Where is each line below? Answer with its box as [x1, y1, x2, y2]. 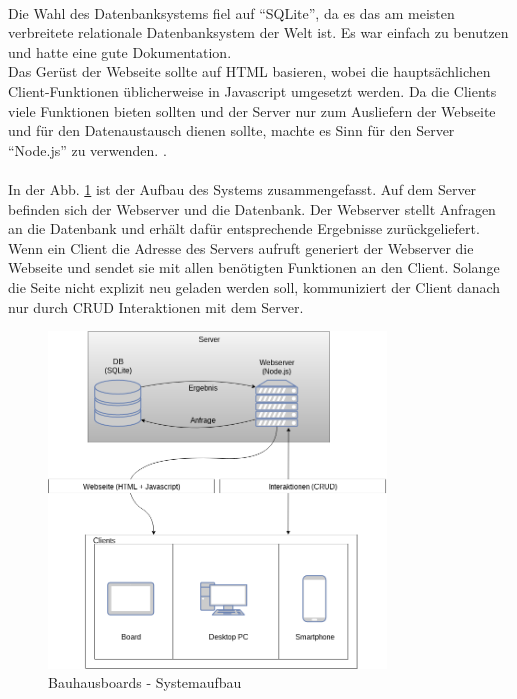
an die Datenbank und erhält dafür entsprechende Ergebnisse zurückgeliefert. [8, 218, 480, 239]
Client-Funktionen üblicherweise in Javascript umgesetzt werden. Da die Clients [8, 80, 497, 101]
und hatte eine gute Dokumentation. [8, 41, 232, 62]
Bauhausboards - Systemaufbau [48, 672, 242, 693]
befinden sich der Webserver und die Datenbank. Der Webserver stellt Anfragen [8, 198, 496, 219]
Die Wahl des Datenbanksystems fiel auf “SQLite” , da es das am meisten [8, 2, 455, 23]
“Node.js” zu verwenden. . [8, 139, 167, 160]
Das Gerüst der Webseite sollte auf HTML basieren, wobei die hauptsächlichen [8, 61, 491, 82]
